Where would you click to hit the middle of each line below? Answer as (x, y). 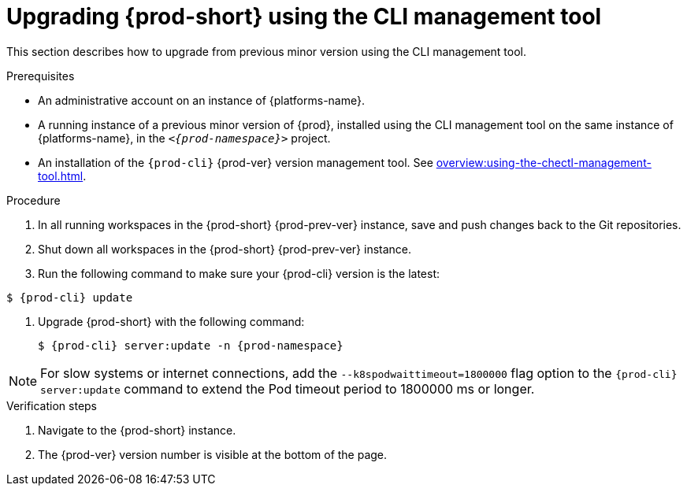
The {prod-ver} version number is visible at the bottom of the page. (213, 454)
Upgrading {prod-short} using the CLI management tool (304, 17)
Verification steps (52, 405)
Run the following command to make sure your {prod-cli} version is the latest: (239, 273)
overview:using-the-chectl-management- (544, 162)
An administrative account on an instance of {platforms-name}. (202, 100)
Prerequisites (41, 76)
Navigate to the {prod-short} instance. (137, 430)
